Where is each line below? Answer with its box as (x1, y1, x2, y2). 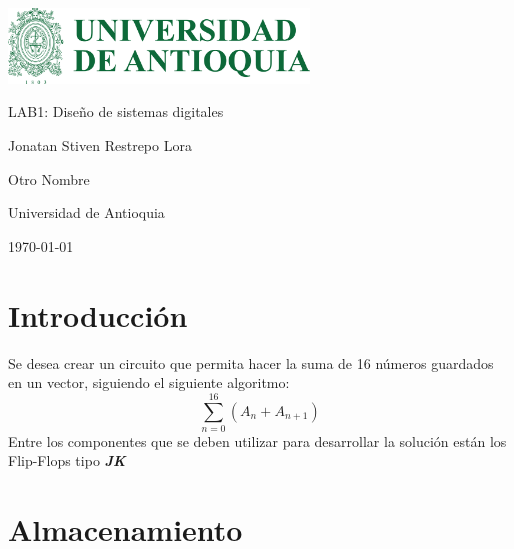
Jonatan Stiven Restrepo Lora (8, 135, 192, 156)
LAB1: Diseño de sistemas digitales (8, 101, 224, 122)
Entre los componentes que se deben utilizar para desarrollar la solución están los (8, 430, 507, 451)
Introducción (8, 294, 188, 335)
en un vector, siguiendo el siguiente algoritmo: (8, 372, 290, 393)
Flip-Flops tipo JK (8, 450, 126, 471)
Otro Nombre (8, 168, 90, 189)
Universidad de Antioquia (8, 202, 165, 223)
